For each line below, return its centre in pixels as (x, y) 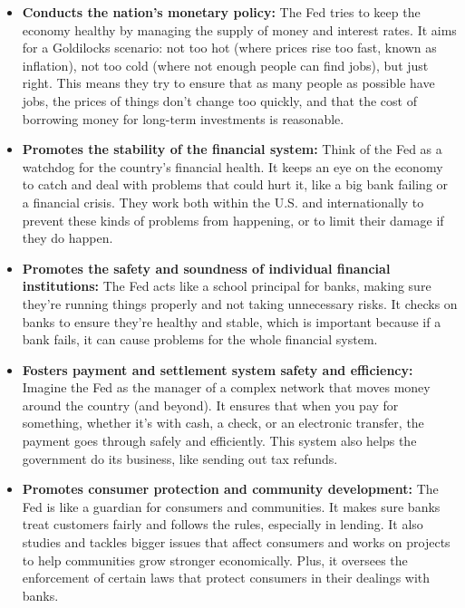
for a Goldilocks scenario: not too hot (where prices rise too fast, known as (229, 48)
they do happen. (68, 238)
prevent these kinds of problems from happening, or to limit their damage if (233, 220)
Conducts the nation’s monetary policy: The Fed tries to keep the (221, 12)
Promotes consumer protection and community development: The (230, 489)
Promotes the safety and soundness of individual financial (206, 268)
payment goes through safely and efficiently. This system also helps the (219, 441)
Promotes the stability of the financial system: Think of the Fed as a (232, 149)
